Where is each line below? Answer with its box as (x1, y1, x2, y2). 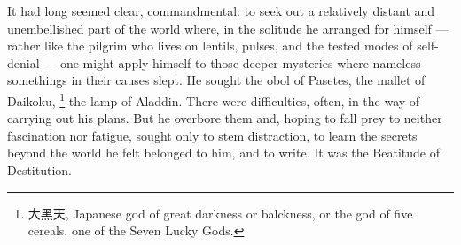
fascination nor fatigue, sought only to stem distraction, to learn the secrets (7, 126, 418, 144)
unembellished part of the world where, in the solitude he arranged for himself (7, 19, 432, 37)
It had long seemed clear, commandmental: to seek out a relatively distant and (7, 2, 435, 19)
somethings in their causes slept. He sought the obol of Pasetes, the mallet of (7, 71, 426, 89)
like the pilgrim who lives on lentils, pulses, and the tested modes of (44, 36, 413, 55)
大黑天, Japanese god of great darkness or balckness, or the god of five (27, 203, 413, 222)
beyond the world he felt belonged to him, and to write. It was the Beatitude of (7, 143, 441, 162)
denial (7, 53, 40, 72)
